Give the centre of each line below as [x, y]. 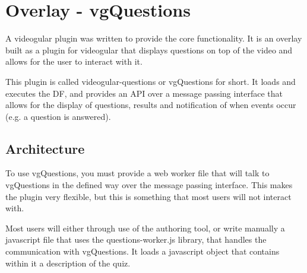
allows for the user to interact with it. [74, 61]
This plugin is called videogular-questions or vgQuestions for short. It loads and [151, 81]
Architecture [45, 148]
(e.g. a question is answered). [58, 116]
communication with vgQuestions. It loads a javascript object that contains [143, 251]
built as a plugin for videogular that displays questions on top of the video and [149, 50]
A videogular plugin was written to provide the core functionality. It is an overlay [154, 38]
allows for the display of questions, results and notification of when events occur [151, 105]
